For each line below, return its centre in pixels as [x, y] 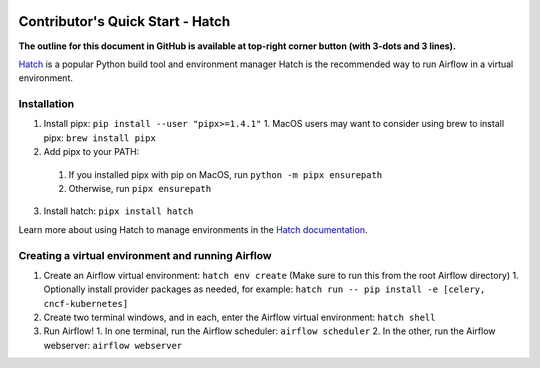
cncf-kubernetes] [86, 303]
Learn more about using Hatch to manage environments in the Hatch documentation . [193, 229]
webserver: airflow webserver [113, 345]
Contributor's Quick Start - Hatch [124, 21]
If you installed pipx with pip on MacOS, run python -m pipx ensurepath [225, 174]
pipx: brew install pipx [100, 137]
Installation [46, 104]
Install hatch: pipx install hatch [118, 211]
